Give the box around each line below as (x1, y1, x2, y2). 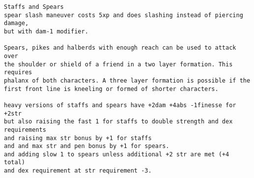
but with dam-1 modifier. (4, 28, 88, 35)
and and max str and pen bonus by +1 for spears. (4, 143, 169, 150)
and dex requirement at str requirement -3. (4, 167, 152, 175)
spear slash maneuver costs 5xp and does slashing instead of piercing (4, 11, 243, 19)
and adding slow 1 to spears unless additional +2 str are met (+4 (4, 150, 229, 158)
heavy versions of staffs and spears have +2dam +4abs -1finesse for (4, 101, 236, 109)
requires (4, 69, 32, 76)
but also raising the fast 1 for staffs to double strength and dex (4, 118, 233, 125)
